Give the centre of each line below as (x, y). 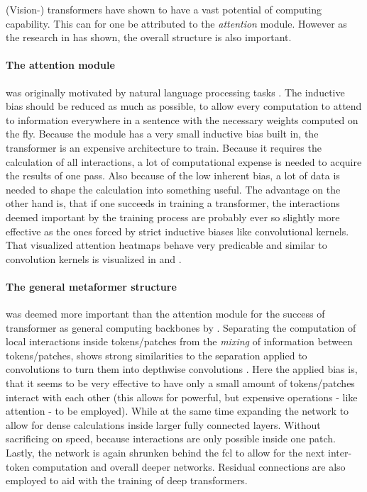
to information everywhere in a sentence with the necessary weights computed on (182, 119)
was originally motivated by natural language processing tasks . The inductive (175, 92)
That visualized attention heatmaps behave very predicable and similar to (166, 245)
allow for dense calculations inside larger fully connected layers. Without (163, 424)
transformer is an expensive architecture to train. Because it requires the (164, 147)
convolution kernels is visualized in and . (94, 258)
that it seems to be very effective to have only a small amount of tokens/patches (180, 383)
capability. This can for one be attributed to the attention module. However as (176, 23)
